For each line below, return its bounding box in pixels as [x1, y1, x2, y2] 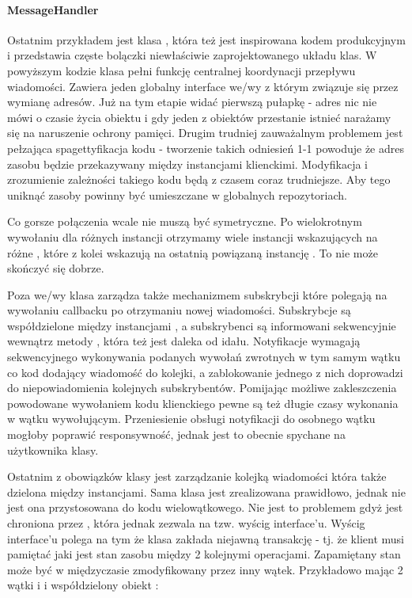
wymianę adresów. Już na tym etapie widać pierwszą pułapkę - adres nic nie [7, 93, 377, 110]
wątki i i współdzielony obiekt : [7, 577, 159, 593]
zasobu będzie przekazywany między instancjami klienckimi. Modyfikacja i [7, 155, 368, 172]
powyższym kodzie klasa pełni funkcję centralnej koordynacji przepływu [7, 62, 356, 78]
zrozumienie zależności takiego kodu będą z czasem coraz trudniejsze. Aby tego [7, 171, 391, 188]
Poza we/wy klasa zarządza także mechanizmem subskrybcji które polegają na [7, 286, 387, 303]
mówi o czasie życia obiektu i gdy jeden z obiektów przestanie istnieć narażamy [7, 109, 391, 125]
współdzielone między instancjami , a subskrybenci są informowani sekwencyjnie [7, 317, 396, 333]
